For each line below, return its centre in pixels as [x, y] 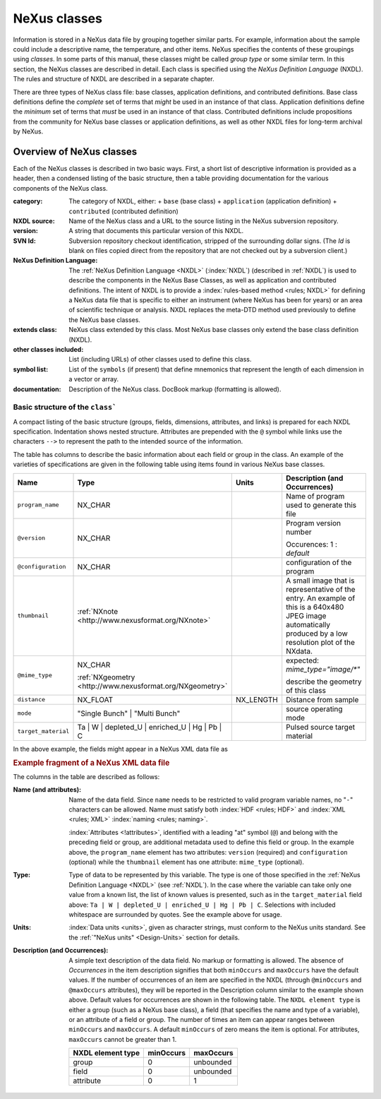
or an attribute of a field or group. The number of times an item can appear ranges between [202, 1019]
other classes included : [48, 349]
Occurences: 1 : [312, 544]
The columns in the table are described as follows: [86, 776]
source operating [314, 708]
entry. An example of [321, 598]
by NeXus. [28, 131]
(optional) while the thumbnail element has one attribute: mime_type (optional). [187, 862]
